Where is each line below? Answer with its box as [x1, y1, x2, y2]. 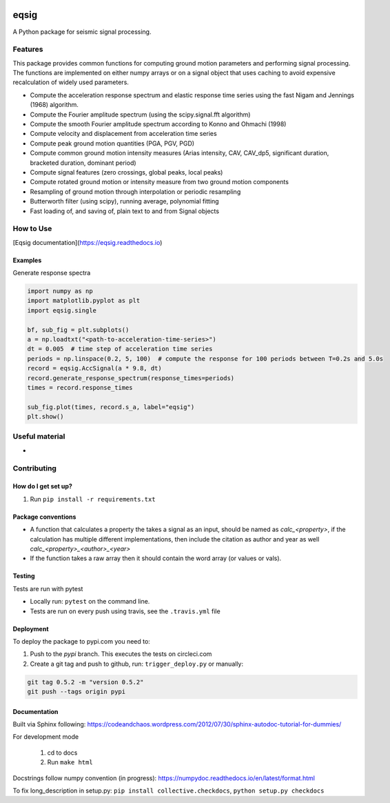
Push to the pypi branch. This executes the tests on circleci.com [30, 650, 212, 658]
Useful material [12, 432, 65, 442]
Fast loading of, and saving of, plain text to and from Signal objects [30, 207, 220, 215]
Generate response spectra [12, 269, 91, 277]
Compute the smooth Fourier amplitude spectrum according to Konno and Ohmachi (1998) [30, 120, 287, 128]
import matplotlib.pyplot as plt [27, 297, 141, 305]
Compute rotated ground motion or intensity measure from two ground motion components [30, 178, 289, 186]
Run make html [47, 758, 93, 766]
